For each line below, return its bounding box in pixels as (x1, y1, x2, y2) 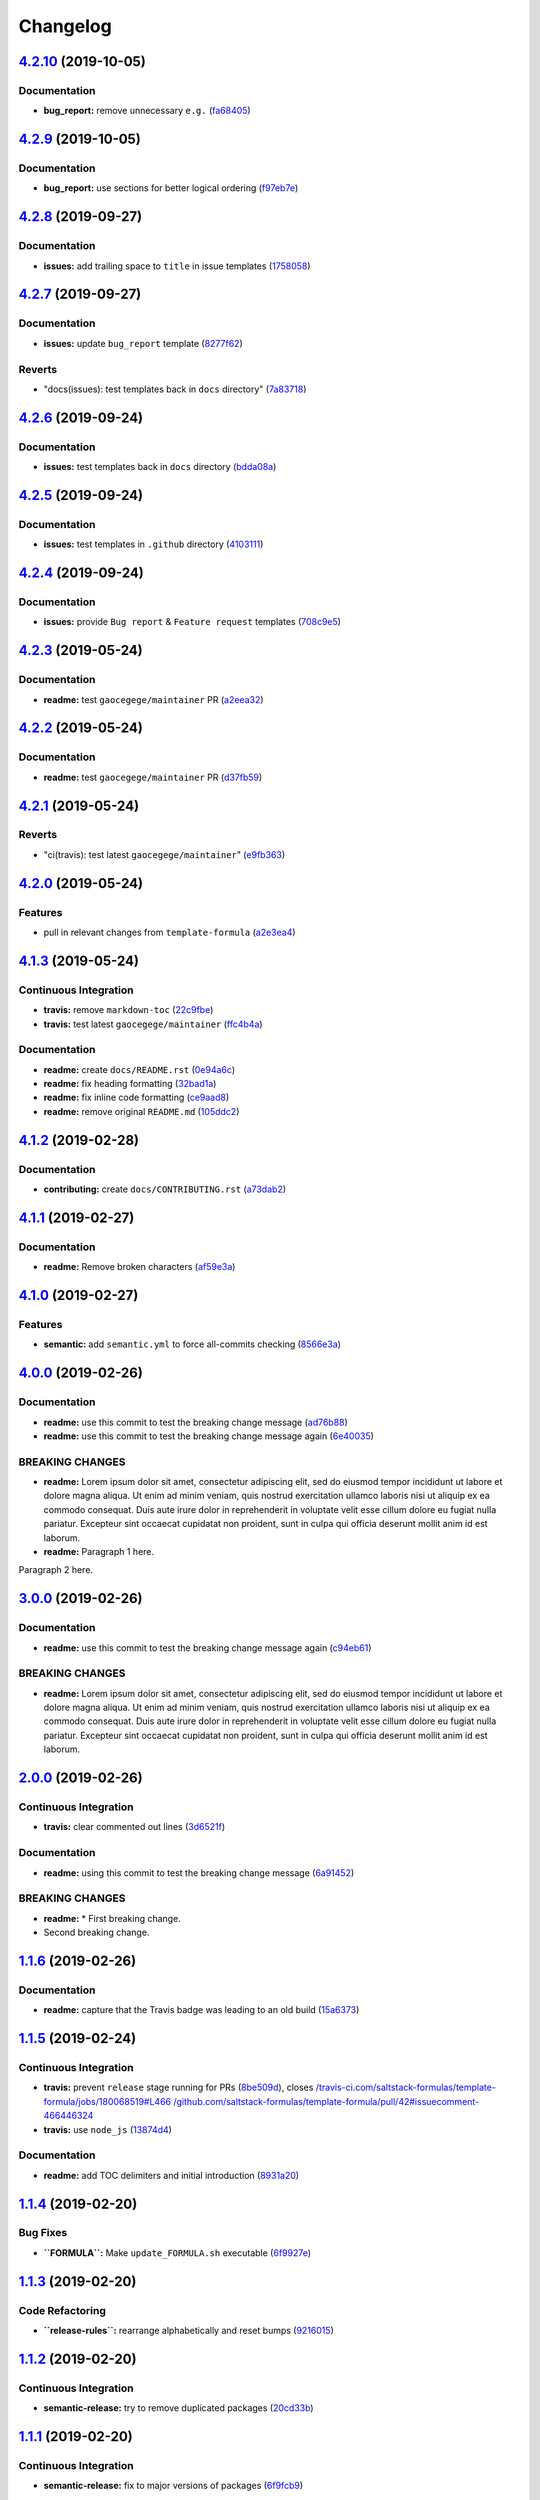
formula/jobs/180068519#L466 (43, 2095, 172, 2107)
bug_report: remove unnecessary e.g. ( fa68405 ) (43, 105, 251, 117)
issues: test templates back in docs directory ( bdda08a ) (43, 461, 277, 473)
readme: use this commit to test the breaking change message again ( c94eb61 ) (43, 1641, 372, 1654)
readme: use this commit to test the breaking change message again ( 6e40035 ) (43, 1430, 375, 1442)
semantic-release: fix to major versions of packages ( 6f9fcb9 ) (43, 2480, 304, 2492)
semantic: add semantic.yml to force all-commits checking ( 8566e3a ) (43, 1338, 342, 1350)
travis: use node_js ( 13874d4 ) (43, 2123, 172, 2135)
